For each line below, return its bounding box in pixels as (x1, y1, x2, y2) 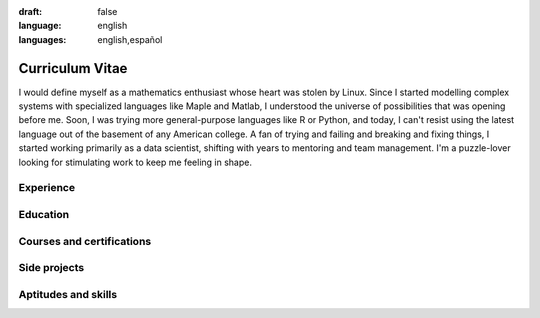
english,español (97, 33, 163, 45)
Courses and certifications (18, 234, 152, 248)
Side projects (18, 261, 85, 275)
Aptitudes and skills (18, 287, 118, 301)
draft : (18, 6, 43, 17)
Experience (18, 181, 75, 195)
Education (18, 207, 70, 221)
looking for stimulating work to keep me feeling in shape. (18, 156, 252, 168)
